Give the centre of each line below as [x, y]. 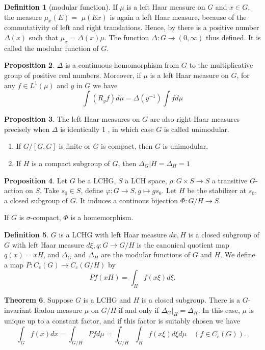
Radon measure [58, 309]
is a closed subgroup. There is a [191, 300]
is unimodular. [185, 146]
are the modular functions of [145, 254]
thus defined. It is [233, 37]
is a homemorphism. [102, 217]
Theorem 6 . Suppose [39, 300]
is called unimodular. [196, 129]
